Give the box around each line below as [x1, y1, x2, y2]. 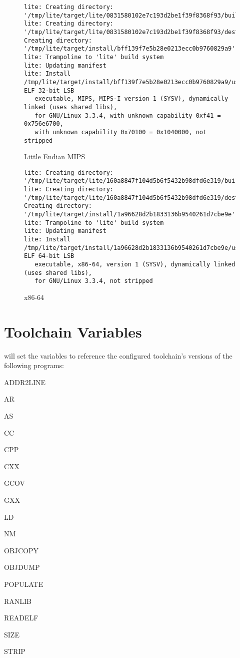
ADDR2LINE [4, 377, 46, 387]
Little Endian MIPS [24, 151, 85, 162]
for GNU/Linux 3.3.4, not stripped [34, 277, 153, 285]
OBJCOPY [4, 545, 39, 555]
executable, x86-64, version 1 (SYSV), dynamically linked [34, 260, 235, 268]
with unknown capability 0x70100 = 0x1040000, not [34, 128, 207, 136]
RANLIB [4, 595, 32, 606]
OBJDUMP [4, 562, 40, 572]
